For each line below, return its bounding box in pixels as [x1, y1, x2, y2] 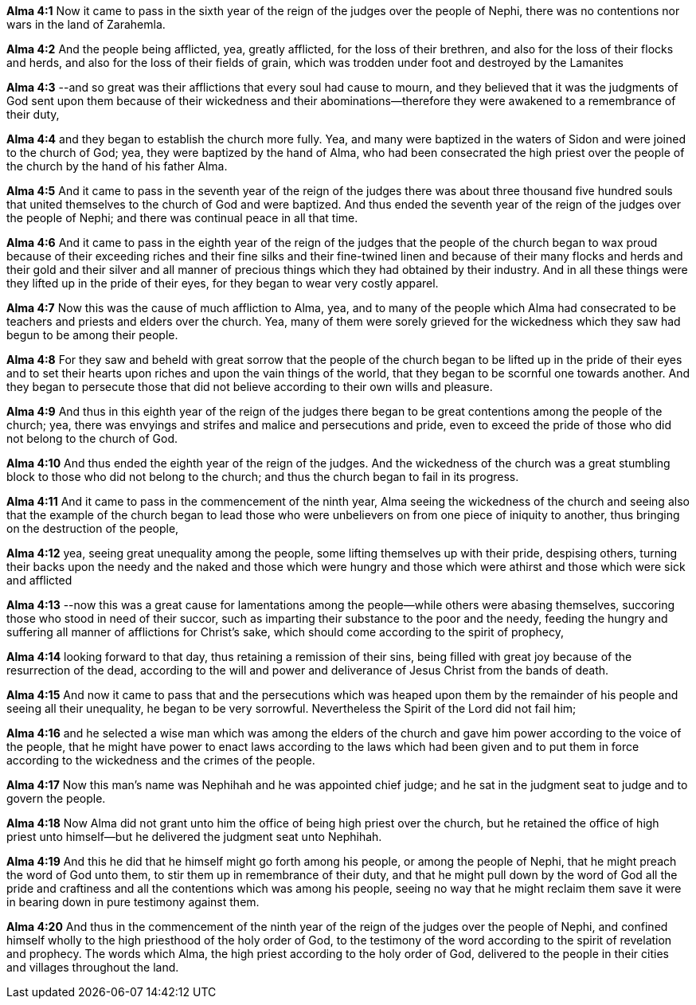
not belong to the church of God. [6, 432, 178, 445]
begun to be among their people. [6, 328, 178, 342]
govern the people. [6, 792, 106, 805]
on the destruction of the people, [6, 522, 179, 535]
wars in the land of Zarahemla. [6, 18, 166, 31]
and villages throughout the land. [6, 960, 179, 974]
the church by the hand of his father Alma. [6, 159, 228, 173]
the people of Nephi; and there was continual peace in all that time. [6, 211, 358, 225]
